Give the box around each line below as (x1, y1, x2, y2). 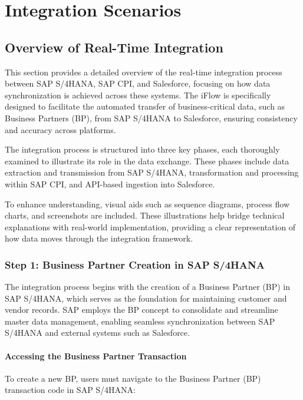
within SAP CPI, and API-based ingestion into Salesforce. (5, 177, 215, 190)
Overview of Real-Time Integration (5, 38, 223, 56)
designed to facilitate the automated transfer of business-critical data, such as (5, 100, 285, 113)
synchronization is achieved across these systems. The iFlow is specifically (5, 88, 271, 101)
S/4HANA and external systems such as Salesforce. (5, 326, 190, 339)
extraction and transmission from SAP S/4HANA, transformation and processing (5, 166, 299, 178)
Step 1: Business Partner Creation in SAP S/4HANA (5, 257, 265, 272)
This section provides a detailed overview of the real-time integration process (5, 65, 282, 78)
